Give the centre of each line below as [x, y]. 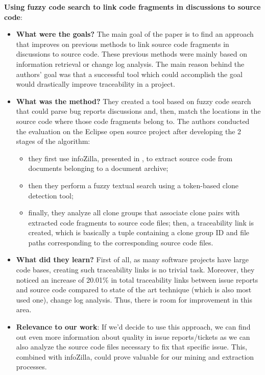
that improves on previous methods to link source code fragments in [123, 44]
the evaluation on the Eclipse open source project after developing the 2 [129, 131]
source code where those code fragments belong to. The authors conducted [133, 121]
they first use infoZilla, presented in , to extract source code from [130, 158]
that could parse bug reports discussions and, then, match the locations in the [138, 111]
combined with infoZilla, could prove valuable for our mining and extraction [135, 356]
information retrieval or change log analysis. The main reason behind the [130, 64]
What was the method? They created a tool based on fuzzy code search [134, 101]
